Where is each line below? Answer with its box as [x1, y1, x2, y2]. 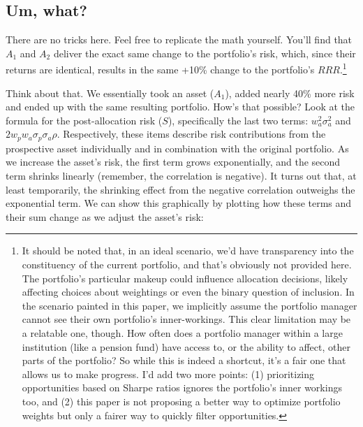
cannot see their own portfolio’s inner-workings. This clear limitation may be [22, 312, 351, 326]
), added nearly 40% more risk [225, 85, 355, 100]
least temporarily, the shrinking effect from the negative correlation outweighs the [6, 182, 355, 196]
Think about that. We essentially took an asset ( [6, 85, 214, 100]
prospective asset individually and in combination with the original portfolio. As [6, 140, 349, 155]
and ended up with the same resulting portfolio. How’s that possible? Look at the [6, 99, 355, 114]
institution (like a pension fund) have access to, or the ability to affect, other [22, 339, 350, 354]
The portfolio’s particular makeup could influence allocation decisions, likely [22, 270, 348, 285]
